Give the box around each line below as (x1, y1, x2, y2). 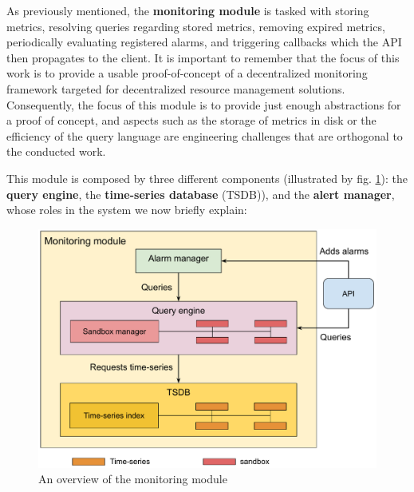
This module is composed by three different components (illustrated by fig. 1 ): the (6, 169, 408, 186)
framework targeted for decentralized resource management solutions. (6, 80, 345, 97)
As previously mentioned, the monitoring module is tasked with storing (6, 2, 369, 18)
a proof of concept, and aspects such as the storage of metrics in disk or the (6, 112, 377, 129)
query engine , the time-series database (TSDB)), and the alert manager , (6, 185, 395, 202)
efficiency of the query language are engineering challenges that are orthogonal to (6, 127, 403, 144)
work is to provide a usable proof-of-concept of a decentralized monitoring (6, 65, 368, 81)
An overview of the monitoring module (38, 470, 227, 487)
